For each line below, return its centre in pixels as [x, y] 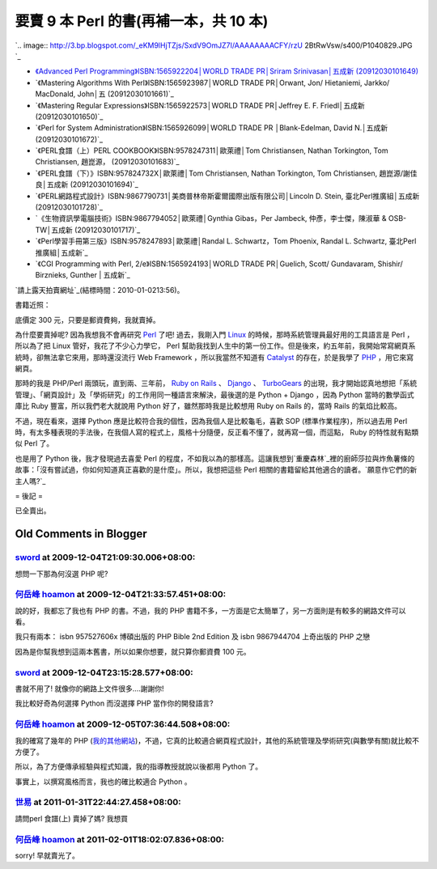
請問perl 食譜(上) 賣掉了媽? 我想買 [72, 818]
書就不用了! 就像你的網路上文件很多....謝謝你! [90, 689]
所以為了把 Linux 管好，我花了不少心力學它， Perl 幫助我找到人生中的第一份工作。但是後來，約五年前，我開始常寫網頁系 [215, 346]
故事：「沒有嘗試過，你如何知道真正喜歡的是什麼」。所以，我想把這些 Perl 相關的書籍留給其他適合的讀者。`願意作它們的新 [216, 470]
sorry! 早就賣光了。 [47, 855]
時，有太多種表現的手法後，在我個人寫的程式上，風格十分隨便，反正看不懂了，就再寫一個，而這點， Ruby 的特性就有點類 [217, 432]
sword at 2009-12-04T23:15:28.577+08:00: [104, 672]
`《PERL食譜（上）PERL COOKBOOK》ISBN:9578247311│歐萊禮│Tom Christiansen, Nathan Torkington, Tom [212, 150]
